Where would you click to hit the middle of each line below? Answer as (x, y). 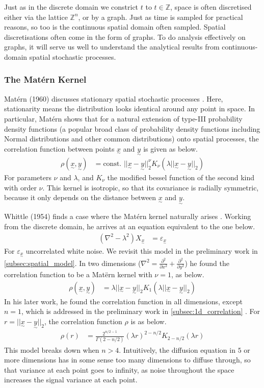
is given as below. (170, 148)
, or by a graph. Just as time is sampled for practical (161, 17)
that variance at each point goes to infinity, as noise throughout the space (119, 369)
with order (20, 187)
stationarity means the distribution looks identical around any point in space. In (130, 108)
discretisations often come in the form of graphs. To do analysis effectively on (125, 37)
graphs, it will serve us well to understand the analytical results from (112, 47)
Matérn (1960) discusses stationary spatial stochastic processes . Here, (114, 98)
